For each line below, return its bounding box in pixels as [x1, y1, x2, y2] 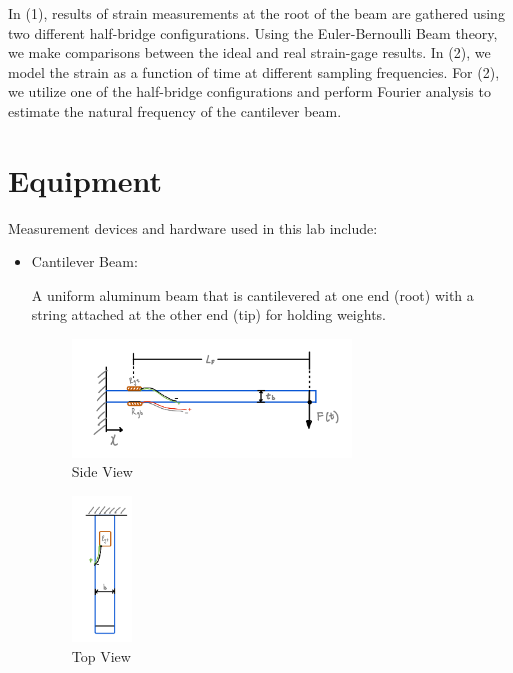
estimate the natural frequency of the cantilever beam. [8, 100, 342, 121]
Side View [71, 461, 133, 482]
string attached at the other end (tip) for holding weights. [31, 304, 386, 325]
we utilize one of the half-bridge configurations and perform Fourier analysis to [8, 81, 491, 102]
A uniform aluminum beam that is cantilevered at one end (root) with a [31, 284, 474, 305]
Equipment [8, 159, 162, 200]
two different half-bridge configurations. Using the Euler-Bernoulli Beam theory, [8, 22, 498, 43]
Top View [71, 645, 131, 666]
